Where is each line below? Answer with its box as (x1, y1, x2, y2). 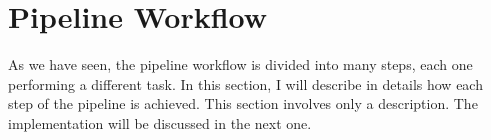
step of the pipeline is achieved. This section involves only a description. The (8, 93, 478, 114)
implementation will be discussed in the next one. (8, 112, 312, 133)
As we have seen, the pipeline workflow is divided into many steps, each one (8, 54, 473, 75)
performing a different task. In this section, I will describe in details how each (8, 73, 483, 94)
